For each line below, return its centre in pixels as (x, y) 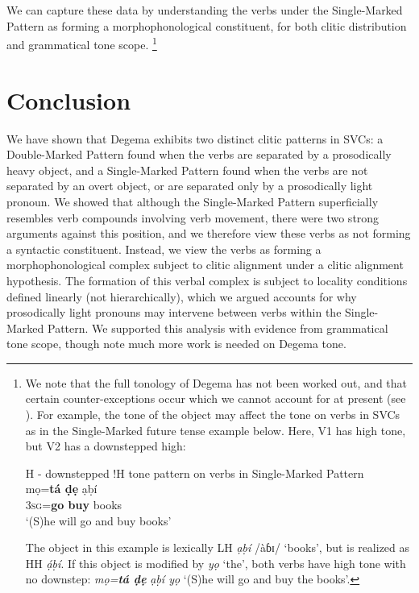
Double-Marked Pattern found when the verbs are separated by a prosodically (199, 154)
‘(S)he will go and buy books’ (98, 520)
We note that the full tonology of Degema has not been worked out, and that (216, 382)
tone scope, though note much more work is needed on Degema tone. (176, 344)
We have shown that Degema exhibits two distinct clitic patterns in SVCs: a (195, 138)
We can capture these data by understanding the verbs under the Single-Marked (205, 10)
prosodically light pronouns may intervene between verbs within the (174, 312)
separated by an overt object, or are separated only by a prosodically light (190, 186)
